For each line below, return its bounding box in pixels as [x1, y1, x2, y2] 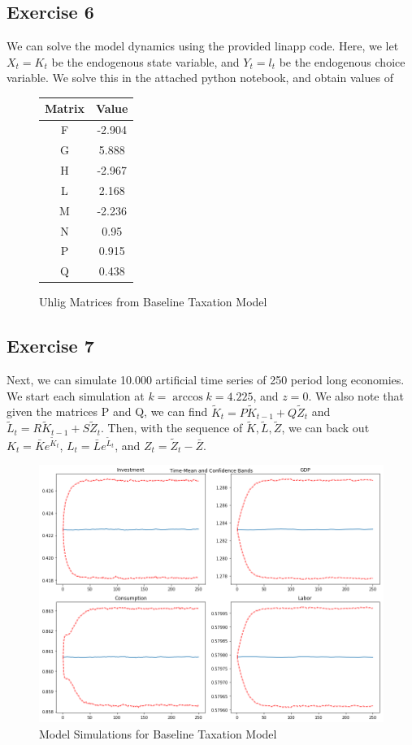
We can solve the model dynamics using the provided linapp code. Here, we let [7, 37, 399, 54]
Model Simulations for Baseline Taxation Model [39, 725, 277, 742]
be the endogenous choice [279, 53, 405, 70]
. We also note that [308, 387, 404, 404]
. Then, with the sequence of [100, 419, 243, 436]
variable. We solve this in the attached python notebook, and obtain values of [7, 69, 393, 86]
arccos [172, 391, 203, 403]
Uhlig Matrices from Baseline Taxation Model [39, 293, 267, 310]
